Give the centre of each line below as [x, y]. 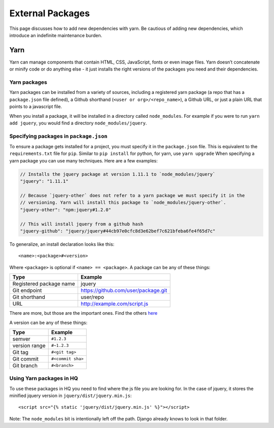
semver [21, 339]
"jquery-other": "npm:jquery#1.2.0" [66, 210]
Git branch [25, 366]
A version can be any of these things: [48, 322]
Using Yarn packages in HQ [44, 378]
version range [29, 345]
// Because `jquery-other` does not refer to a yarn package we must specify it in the [132, 196]
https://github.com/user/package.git [124, 290]
